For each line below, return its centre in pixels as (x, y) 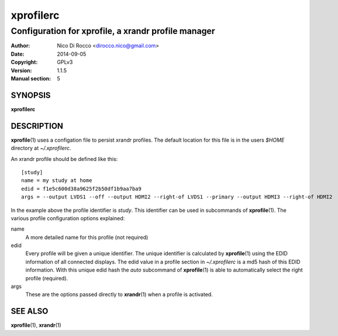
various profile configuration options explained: (68, 218)
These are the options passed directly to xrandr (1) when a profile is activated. (119, 294)
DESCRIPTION (37, 126)
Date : (18, 54)
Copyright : (24, 62)
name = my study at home (57, 181)
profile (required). (47, 278)
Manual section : (31, 78)
